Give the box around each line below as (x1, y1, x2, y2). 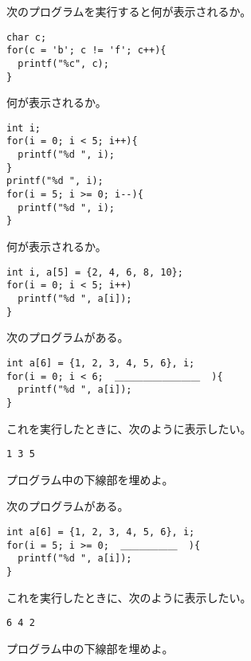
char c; (6, 31, 47, 43)
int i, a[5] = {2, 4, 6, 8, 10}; (6, 266, 183, 278)
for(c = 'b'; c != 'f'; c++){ (6, 45, 167, 57)
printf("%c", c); (18, 57, 109, 69)
